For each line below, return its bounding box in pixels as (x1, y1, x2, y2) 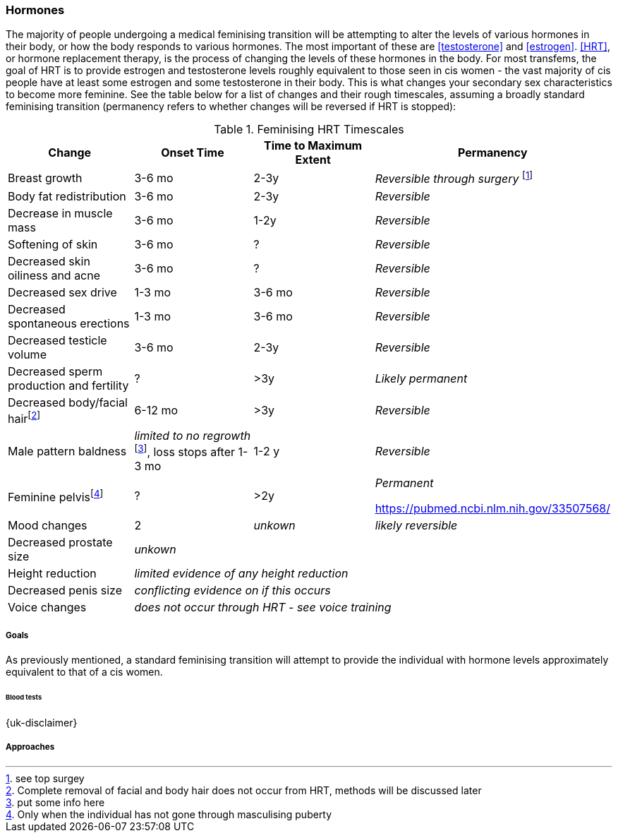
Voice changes (8, 600, 87, 615)
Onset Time (161, 145, 224, 160)
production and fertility (8, 378, 129, 393)
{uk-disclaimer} (6, 716, 78, 729)
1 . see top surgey (6, 772, 85, 784)
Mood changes (8, 518, 87, 533)
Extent (295, 152, 331, 167)
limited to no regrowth (134, 429, 251, 443)
